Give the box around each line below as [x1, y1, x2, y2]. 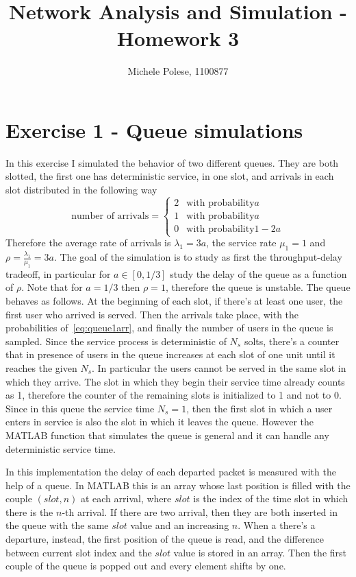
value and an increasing [130, 518, 229, 532]
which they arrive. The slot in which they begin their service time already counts [5, 374, 345, 388]
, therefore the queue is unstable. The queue [165, 280, 351, 294]
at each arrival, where [80, 491, 172, 506]
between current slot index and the [5, 545, 152, 559]
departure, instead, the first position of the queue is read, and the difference [5, 532, 324, 546]
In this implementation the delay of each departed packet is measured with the [5, 464, 336, 479]
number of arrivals [71, 211, 149, 221]
